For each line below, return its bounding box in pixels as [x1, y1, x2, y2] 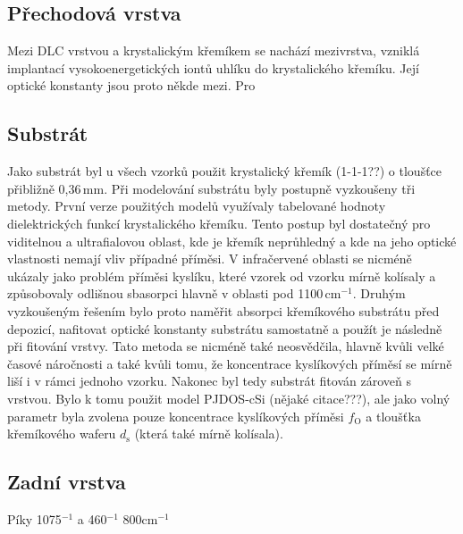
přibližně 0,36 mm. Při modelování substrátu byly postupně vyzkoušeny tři [7, 179, 416, 197]
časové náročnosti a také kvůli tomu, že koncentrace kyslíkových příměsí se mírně [7, 354, 452, 372]
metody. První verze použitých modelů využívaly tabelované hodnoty [7, 196, 386, 215]
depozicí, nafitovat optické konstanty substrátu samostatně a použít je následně [7, 319, 442, 338]
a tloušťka [366, 406, 421, 425]
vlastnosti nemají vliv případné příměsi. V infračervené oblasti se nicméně [7, 249, 412, 268]
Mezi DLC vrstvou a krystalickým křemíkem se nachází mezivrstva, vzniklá [7, 41, 420, 60]
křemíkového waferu [7, 424, 116, 443]
